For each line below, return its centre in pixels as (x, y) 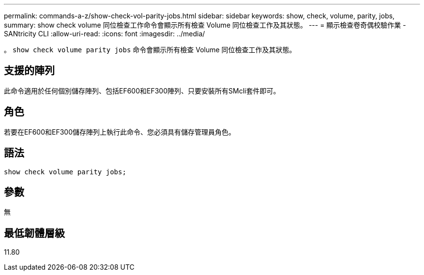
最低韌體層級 (34, 233)
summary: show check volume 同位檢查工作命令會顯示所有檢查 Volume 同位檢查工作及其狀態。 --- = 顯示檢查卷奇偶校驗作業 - (205, 25)
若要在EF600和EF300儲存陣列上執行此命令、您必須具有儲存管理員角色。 (120, 132)
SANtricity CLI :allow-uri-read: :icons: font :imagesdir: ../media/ (105, 34)
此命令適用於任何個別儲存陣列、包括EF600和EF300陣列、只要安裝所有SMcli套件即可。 (142, 91)
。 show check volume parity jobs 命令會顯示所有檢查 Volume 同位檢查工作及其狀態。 (150, 50)
